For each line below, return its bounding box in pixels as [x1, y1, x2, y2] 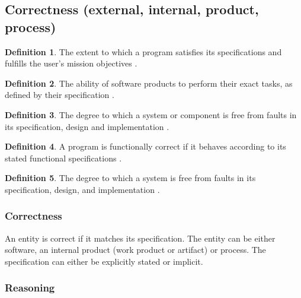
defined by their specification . [5, 88, 114, 101]
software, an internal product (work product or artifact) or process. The [5, 243, 266, 256]
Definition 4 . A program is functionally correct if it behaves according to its [5, 140, 286, 153]
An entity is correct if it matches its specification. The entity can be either [5, 232, 276, 244]
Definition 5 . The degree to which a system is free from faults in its [5, 172, 256, 184]
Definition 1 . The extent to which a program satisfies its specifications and [5, 45, 282, 58]
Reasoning [5, 280, 55, 295]
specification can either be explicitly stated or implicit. [5, 255, 203, 267]
